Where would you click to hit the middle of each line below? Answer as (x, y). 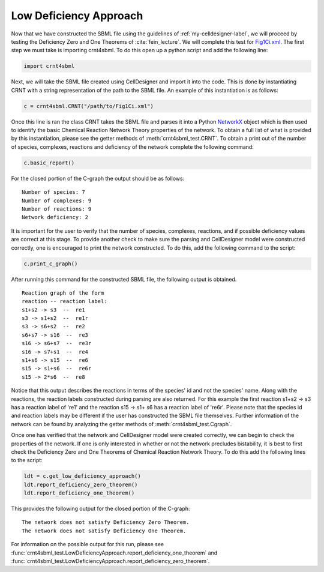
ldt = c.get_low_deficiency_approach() (82, 476)
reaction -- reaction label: (64, 301)
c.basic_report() (49, 163)
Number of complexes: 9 (57, 200)
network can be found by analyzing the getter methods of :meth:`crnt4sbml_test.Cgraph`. (121, 424)
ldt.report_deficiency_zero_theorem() (81, 484)
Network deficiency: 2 (55, 217)
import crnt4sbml (49, 66)
